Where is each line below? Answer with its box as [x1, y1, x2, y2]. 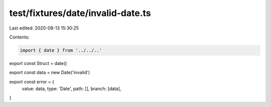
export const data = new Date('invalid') [9, 69, 90, 75]
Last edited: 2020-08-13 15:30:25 [9, 25, 79, 31]
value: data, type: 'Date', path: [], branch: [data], [22, 85, 121, 92]
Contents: [9, 34, 30, 40]
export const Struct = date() [9, 60, 67, 66]
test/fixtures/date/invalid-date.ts [9, 7, 152, 18]
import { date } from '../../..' [20, 47, 102, 53]
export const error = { [9, 78, 55, 84]
